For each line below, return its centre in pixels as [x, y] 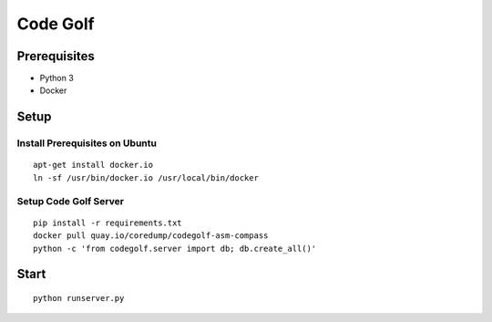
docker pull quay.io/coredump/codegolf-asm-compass [151, 236]
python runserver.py [79, 298]
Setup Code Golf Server [71, 201]
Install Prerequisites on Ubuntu [87, 143]
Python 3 [57, 78]
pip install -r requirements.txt [108, 223]
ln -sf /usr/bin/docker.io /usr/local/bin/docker [146, 177]
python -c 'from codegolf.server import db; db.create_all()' [175, 248]
